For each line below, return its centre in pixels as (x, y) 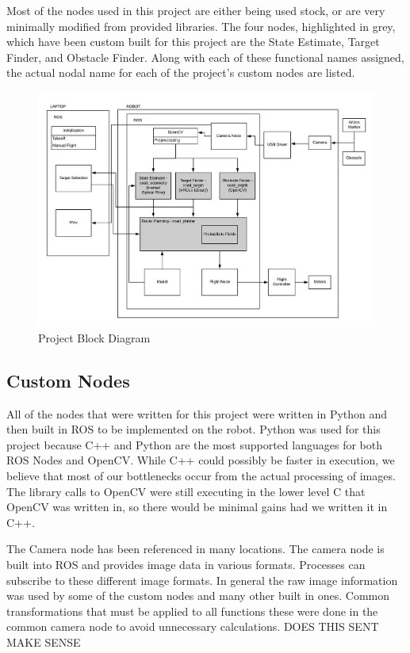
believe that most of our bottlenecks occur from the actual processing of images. (201, 476)
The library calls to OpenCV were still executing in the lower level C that (186, 491)
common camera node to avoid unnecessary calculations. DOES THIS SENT (193, 626)
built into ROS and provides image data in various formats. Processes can (186, 565)
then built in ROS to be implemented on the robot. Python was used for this (194, 429)
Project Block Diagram (94, 337)
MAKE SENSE (44, 642)
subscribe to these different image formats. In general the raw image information (202, 580)
